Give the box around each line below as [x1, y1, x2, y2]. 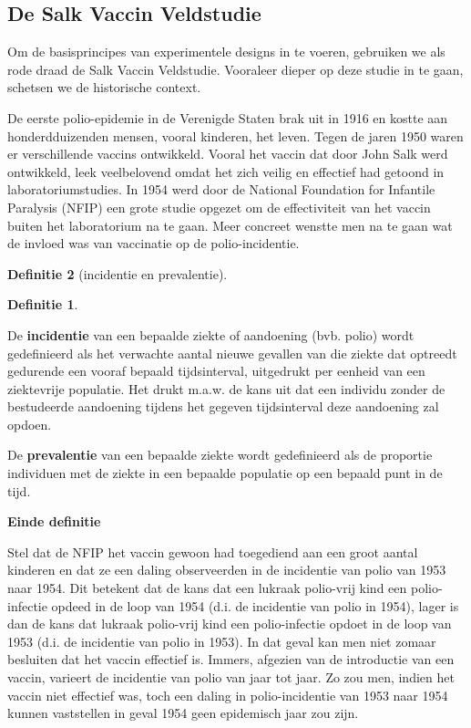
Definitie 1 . [7, 295, 78, 314]
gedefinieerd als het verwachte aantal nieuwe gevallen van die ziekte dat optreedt [7, 343, 457, 362]
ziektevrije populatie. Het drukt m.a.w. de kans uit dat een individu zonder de [7, 379, 445, 398]
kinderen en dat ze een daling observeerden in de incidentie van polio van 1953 [7, 560, 446, 579]
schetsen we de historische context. [7, 78, 201, 97]
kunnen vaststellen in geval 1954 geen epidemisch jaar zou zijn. [7, 703, 359, 723]
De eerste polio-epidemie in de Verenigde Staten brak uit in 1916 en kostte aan [7, 108, 448, 127]
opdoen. [7, 414, 52, 433]
